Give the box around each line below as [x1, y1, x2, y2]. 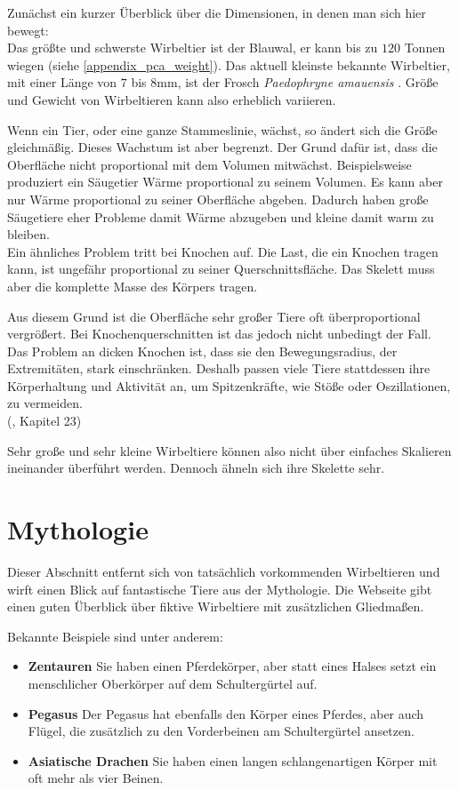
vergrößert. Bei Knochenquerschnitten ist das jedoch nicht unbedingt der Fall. [7, 324, 431, 343]
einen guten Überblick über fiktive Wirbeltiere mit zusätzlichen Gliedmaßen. [7, 597, 424, 616]
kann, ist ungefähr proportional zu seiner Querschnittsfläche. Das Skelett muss [7, 259, 435, 278]
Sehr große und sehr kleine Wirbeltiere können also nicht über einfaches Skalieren [7, 441, 452, 459]
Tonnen [404, 38, 446, 57]
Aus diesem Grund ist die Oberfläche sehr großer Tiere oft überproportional [7, 307, 421, 325]
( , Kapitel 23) [7, 411, 82, 430]
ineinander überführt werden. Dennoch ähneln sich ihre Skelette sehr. [7, 459, 385, 477]
